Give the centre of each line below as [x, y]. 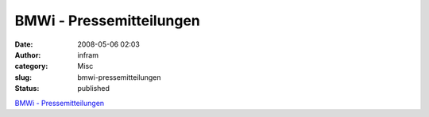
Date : [24, 44]
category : [31, 66]
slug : [23, 77]
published [94, 89]
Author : [28, 55]
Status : [27, 89]
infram [88, 55]
